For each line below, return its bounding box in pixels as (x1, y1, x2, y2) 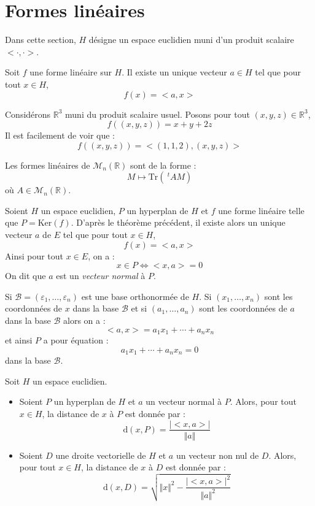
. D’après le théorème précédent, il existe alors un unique (71, 216, 286, 229)
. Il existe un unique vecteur (122, 66, 227, 79)
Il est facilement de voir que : (5, 129, 115, 142)
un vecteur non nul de (176, 448, 259, 461)
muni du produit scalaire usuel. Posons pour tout (65, 107, 250, 120)
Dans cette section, (5, 33, 76, 46)
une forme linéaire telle (218, 204, 305, 217)
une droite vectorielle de (55, 448, 146, 461)
